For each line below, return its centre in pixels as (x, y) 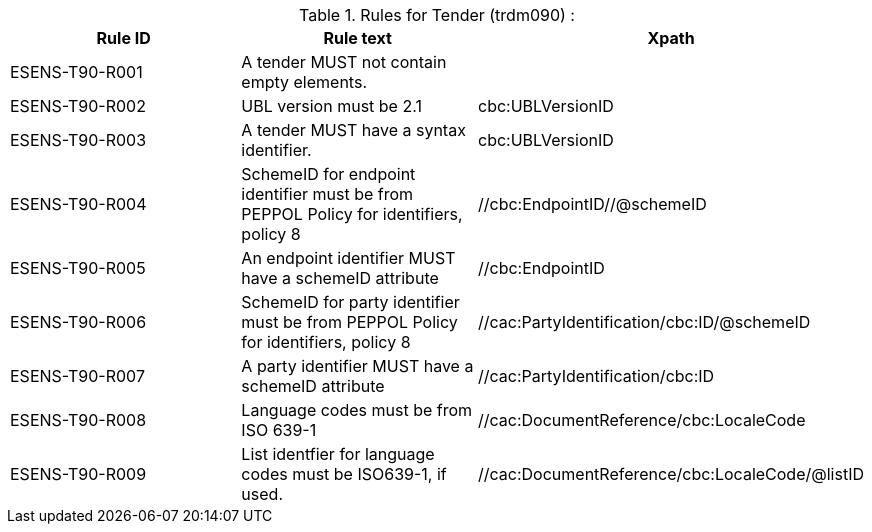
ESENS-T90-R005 (78, 268)
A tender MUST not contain (344, 62)
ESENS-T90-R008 (78, 420)
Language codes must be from (357, 410)
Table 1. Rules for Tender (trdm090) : (437, 15)
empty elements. (304, 82)
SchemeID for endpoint (328, 174)
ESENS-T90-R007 (77, 376)
